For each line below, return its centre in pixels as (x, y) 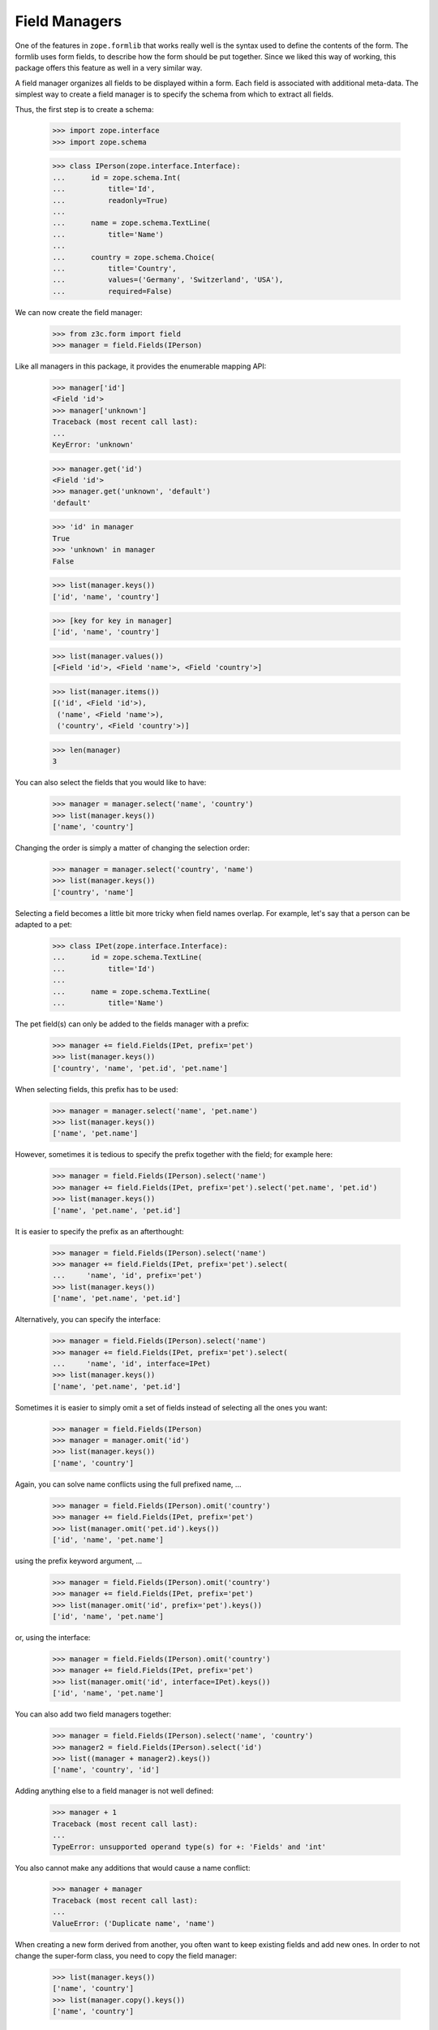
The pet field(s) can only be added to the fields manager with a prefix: (132, 1024)
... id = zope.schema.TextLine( (127, 957)
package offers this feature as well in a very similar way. (109, 68)
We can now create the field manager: (79, 312)
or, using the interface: (53, 1638)
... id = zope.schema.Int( (117, 177)
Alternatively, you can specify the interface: (88, 1319)
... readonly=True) (110, 200)
